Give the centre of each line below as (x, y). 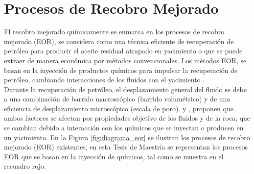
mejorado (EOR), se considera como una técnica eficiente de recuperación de (119, 41)
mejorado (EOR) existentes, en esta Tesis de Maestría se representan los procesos (126, 147)
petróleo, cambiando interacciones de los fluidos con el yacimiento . (104, 80)
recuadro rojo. (25, 166)
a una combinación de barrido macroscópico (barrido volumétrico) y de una (117, 99)
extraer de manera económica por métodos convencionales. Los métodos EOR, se (125, 60)
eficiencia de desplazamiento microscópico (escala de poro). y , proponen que (119, 108)
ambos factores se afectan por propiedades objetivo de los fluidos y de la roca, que (127, 118)
